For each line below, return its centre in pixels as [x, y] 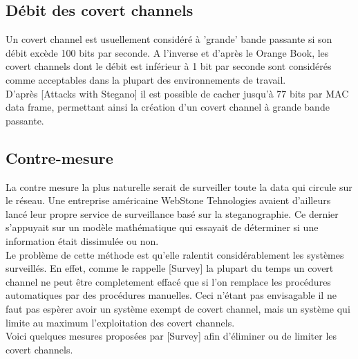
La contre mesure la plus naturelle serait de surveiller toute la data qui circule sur [179, 186]
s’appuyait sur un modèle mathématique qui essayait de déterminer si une [162, 227]
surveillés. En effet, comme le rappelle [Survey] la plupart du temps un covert [170, 268]
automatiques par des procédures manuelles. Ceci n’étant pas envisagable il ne [171, 295]
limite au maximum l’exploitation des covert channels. [120, 322]
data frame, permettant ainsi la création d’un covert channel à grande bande [168, 107]
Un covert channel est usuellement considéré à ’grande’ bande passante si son [169, 39]
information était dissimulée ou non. [82, 240]
